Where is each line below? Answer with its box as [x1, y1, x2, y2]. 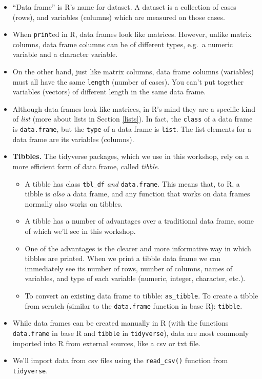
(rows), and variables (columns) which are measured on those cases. [12, 11, 225, 22]
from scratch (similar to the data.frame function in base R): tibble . [25, 300, 243, 311]
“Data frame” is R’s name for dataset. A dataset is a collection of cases [12, 2, 236, 12]
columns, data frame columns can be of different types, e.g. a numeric [12, 38, 233, 49]
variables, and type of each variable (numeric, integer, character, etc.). [25, 273, 246, 284]
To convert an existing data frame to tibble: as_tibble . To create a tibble [25, 290, 258, 301]
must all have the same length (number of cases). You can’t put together [12, 76, 244, 87]
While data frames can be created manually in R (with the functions [12, 317, 229, 328]
